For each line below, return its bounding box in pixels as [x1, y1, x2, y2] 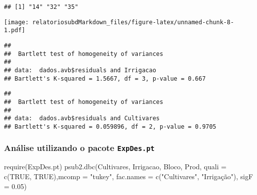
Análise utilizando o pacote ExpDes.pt [4, 142, 155, 154]
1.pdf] [4, 27, 25, 34]
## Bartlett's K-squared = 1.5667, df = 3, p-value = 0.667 [4, 75, 206, 82]
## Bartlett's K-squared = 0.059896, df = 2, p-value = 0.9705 [4, 123, 216, 130]
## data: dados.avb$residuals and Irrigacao [4, 66, 156, 74]
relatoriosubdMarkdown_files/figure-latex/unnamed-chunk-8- [32, 18, 234, 26]
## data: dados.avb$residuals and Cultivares [4, 115, 160, 122]
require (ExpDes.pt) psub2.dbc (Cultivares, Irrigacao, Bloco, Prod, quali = [4, 161, 227, 172]
